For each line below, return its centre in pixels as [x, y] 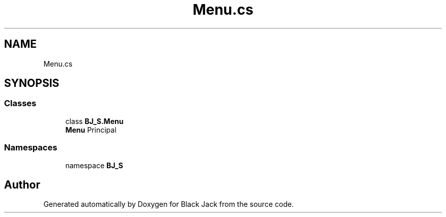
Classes [20, 103]
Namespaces [31, 148]
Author [22, 184]
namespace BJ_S [94, 165]
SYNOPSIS [32, 83]
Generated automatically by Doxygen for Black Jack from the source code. [169, 204]
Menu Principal [91, 130]
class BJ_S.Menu [94, 121]
